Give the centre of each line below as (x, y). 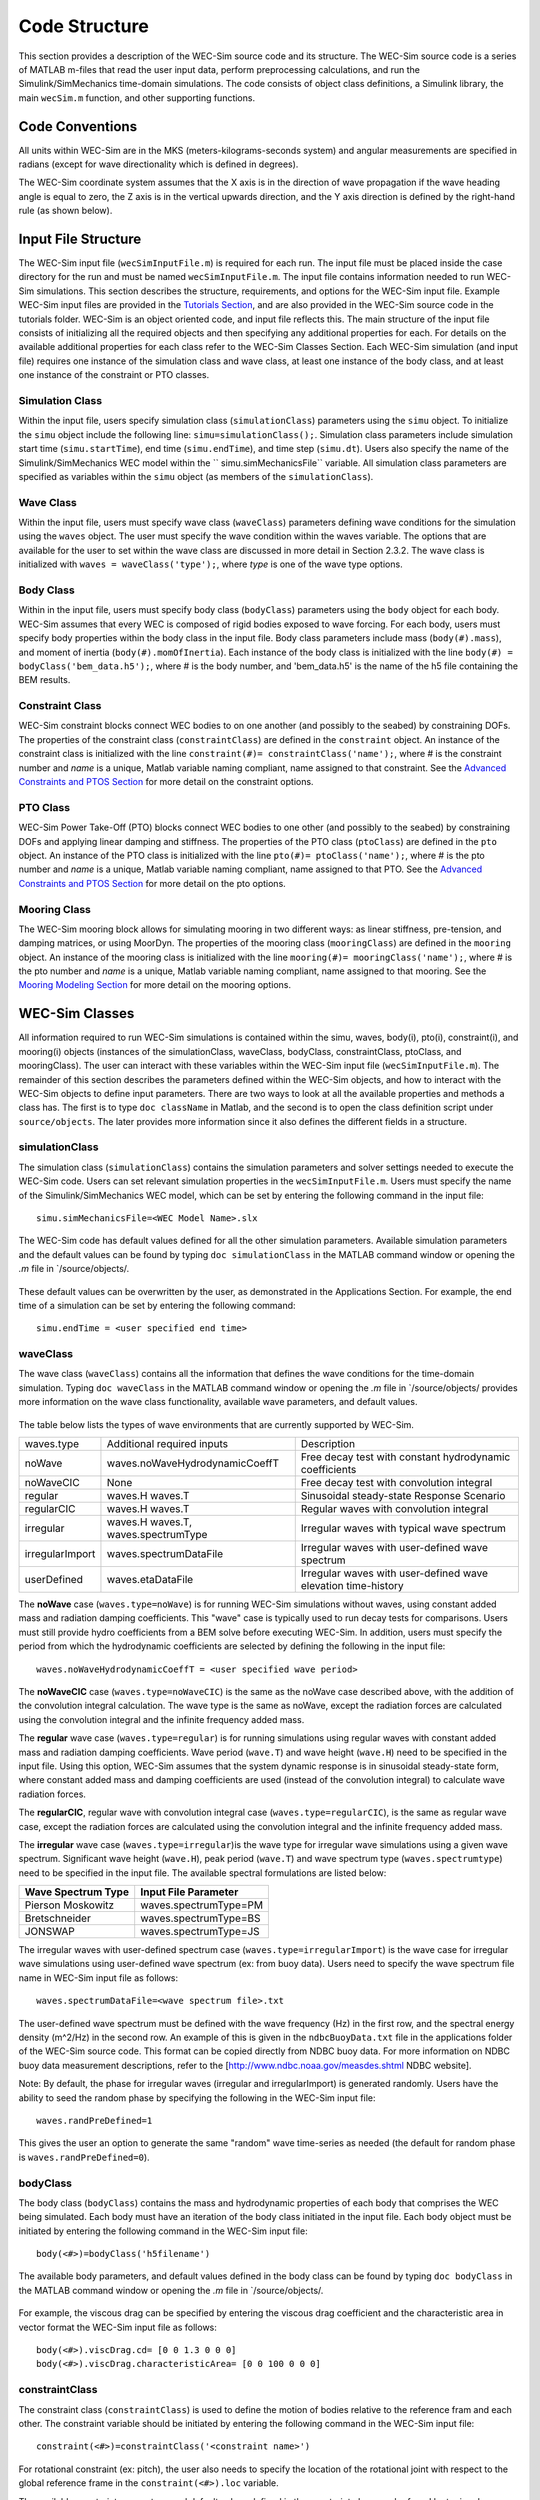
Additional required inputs (167, 1444)
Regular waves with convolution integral (394, 1509)
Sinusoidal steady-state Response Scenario (403, 1496)
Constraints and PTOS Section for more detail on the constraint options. (166, 782)
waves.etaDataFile (150, 1580)
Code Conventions (78, 126)
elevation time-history (352, 1586)
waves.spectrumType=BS (200, 1918)
